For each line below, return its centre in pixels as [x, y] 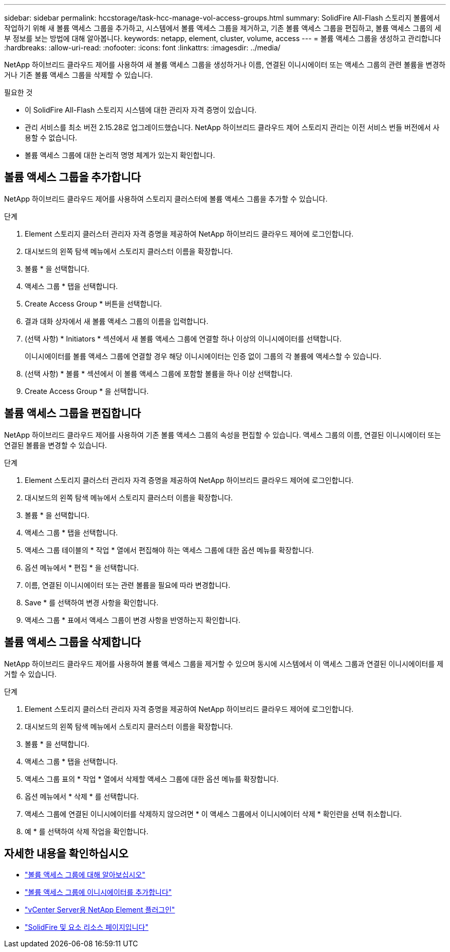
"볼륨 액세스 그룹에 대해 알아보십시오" [85, 875]
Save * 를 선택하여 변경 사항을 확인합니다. [92, 602]
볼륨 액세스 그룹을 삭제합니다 [73, 642]
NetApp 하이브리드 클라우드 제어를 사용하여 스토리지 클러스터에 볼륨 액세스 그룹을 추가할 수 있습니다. [166, 199]
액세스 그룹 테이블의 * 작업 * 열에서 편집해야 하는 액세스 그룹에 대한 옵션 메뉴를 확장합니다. [169, 550]
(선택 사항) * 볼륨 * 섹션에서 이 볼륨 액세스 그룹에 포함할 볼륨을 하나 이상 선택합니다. [159, 373]
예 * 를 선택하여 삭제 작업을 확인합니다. [87, 831]
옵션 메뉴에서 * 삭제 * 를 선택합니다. [82, 796]
